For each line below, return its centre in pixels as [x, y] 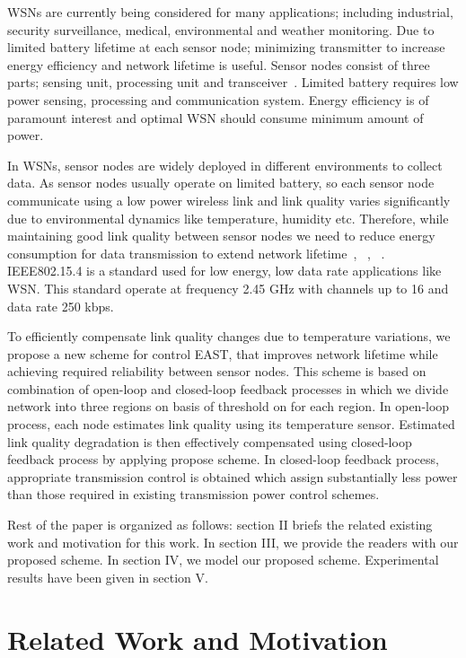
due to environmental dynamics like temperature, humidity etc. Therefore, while [228, 218]
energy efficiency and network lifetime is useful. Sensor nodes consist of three [219, 64]
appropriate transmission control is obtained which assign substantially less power [233, 476]
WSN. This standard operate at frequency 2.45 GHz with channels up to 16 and [228, 288]
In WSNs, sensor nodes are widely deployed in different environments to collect [225, 165]
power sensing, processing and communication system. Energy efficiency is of [218, 99]
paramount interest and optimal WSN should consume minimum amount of [215, 117]
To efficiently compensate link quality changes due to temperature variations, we [229, 336]
